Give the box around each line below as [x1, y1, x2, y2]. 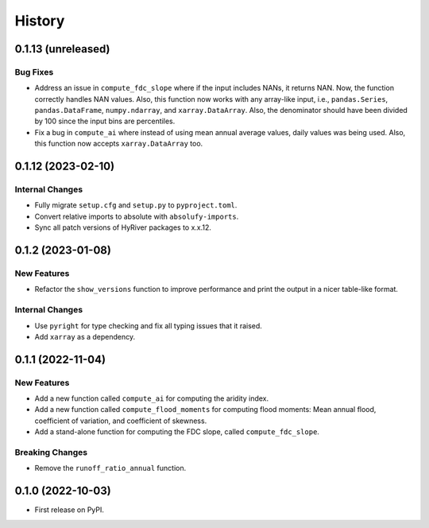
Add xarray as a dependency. [34, 332, 136, 341]
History [14, 12, 65, 29]
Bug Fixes [14, 66, 54, 77]
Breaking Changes [14, 446, 88, 457]
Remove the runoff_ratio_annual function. [34, 464, 187, 473]
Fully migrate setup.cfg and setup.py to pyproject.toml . [34, 200, 238, 210]
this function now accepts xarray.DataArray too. [34, 139, 203, 149]
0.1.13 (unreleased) [14, 42, 110, 56]
